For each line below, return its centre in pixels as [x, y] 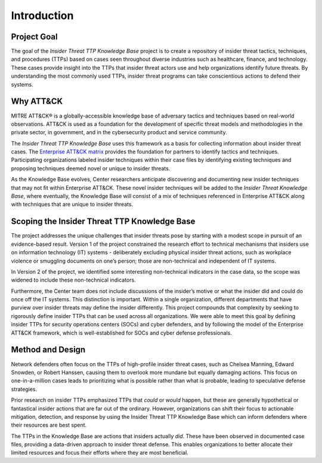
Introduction [42, 16]
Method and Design [48, 350]
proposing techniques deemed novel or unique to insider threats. [91, 168]
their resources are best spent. [49, 425]
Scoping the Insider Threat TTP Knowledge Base [103, 222]
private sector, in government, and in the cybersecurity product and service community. [119, 132]
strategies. [24, 389]
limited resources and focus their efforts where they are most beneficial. [100, 453]
